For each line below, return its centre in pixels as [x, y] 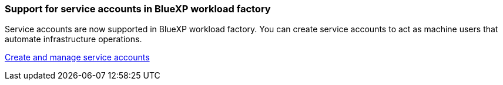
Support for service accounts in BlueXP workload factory [138, 9]
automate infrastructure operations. [73, 39]
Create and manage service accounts [77, 57]
